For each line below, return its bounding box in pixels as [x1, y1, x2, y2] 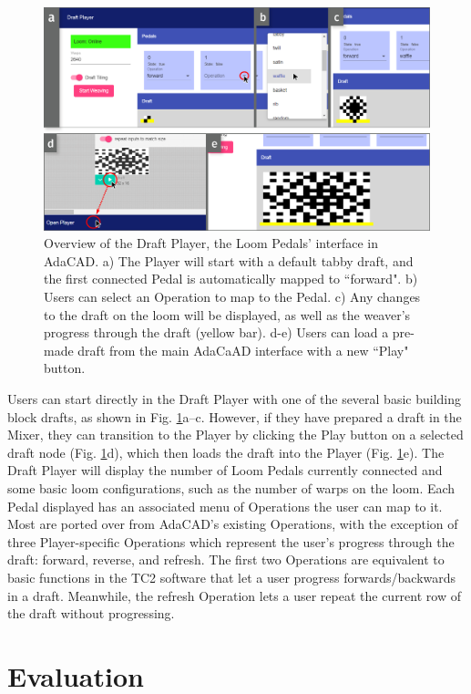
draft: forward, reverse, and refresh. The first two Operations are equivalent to [7, 550, 445, 569]
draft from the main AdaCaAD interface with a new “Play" [77, 340, 409, 359]
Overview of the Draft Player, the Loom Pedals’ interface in [44, 233, 378, 253]
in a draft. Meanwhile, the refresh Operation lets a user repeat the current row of [7, 585, 461, 605]
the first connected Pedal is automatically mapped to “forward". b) [44, 269, 418, 288]
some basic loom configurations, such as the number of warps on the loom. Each [7, 479, 456, 498]
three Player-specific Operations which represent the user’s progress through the [7, 532, 455, 551]
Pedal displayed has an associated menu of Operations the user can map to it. [7, 496, 443, 515]
